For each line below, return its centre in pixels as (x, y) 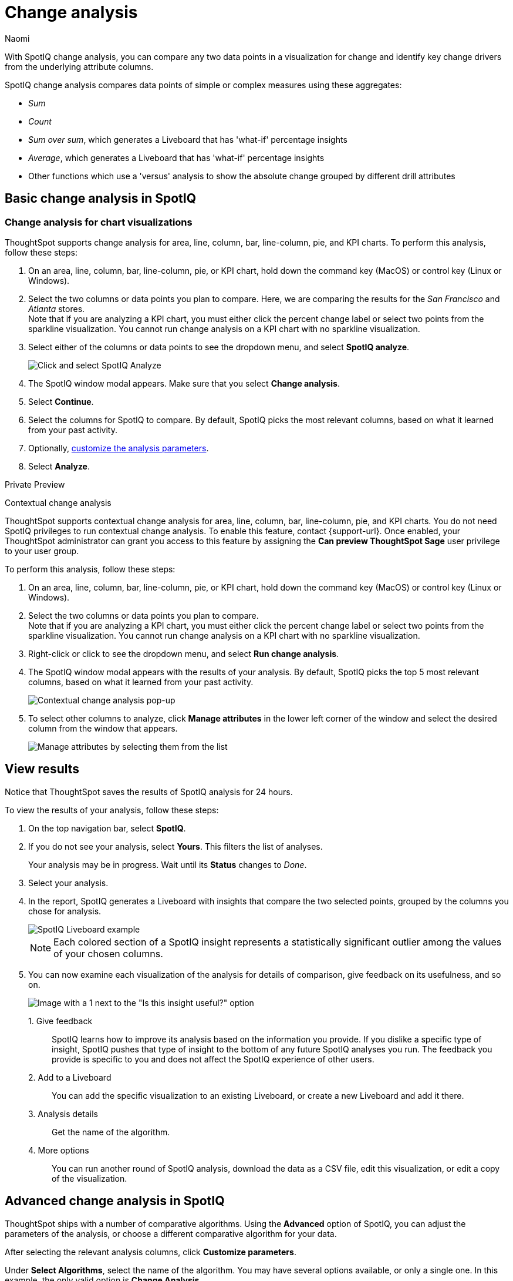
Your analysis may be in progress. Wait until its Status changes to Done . (168, 864)
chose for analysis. (65, 911)
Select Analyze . (59, 466)
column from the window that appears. (103, 728)
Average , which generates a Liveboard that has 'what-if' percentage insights (176, 157)
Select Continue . (61, 401)
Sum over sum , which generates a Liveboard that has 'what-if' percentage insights (188, 139)
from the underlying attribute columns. (79, 66)
